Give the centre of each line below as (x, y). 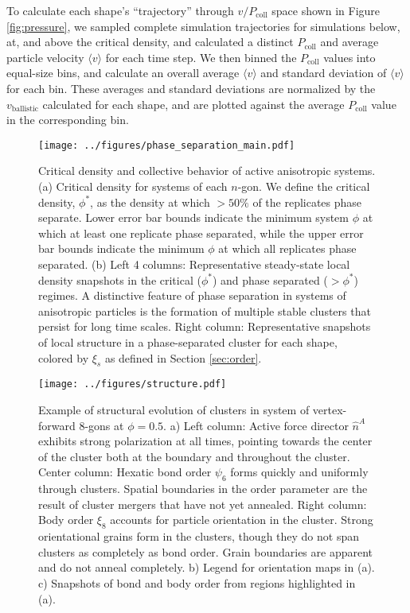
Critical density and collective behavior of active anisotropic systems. (207, 171)
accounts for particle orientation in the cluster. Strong (242, 520)
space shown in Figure (326, 10)
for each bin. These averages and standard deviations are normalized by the (191, 88)
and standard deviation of (324, 73)
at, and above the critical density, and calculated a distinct (150, 42)
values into (349, 57)
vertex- (330, 409)
